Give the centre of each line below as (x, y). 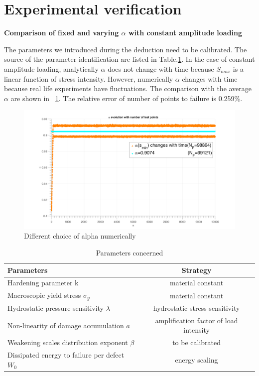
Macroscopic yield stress (44, 295)
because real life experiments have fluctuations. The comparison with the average (128, 88)
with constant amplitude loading (185, 33)
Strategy (196, 270)
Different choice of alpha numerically (80, 236)
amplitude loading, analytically (51, 68)
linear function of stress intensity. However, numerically (89, 78)
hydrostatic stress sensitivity (196, 308)
